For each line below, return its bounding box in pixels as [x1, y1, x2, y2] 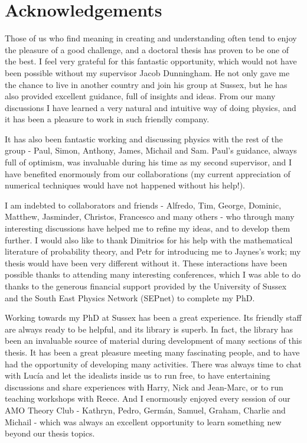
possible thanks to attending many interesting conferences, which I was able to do [5, 268, 301, 281]
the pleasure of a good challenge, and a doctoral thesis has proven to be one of [5, 43, 289, 56]
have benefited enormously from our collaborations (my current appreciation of [5, 167, 290, 180]
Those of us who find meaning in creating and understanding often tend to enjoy [5, 32, 297, 44]
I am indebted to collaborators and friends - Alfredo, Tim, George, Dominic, [5, 198, 282, 211]
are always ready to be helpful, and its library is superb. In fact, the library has [5, 323, 293, 335]
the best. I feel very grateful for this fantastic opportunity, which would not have [5, 55, 297, 67]
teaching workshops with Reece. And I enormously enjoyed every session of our [5, 392, 290, 405]
